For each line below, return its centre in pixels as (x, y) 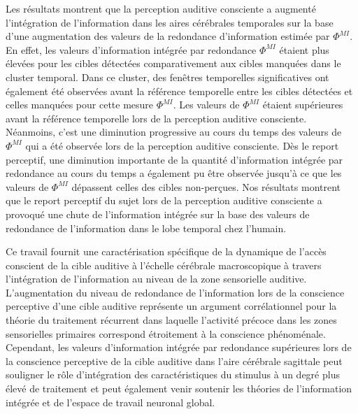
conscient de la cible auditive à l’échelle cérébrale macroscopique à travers (164, 265)
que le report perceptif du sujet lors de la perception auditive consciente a (164, 200)
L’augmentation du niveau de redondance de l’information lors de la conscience (175, 292)
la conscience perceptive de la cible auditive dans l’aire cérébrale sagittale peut (174, 361)
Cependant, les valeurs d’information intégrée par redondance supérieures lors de (179, 347)
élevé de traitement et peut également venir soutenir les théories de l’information (179, 388)
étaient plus (304, 49)
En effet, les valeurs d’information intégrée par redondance (131, 49)
